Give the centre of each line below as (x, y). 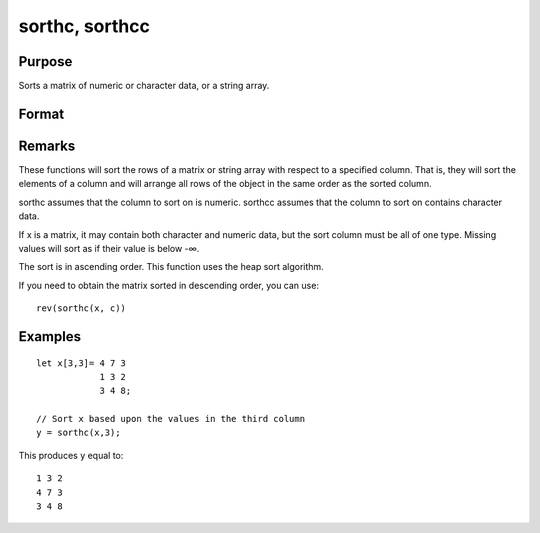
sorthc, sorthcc (84, 26)
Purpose (45, 61)
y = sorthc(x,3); (78, 433)
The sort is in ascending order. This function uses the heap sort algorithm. (171, 267)
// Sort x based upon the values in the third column (170, 419)
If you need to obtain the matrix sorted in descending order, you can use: (169, 285)
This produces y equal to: (71, 455)
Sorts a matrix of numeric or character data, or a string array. (144, 86)
